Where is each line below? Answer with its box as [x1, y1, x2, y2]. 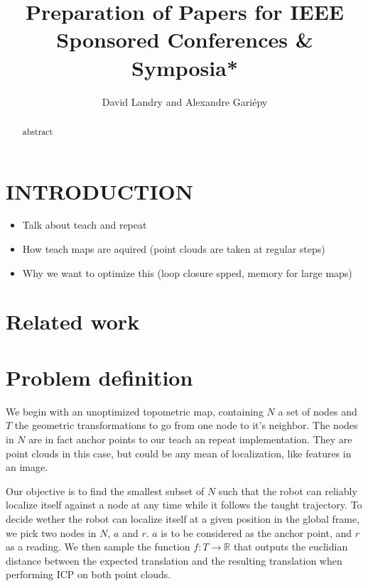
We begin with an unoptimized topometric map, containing [6, 403, 264, 418]
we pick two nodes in [6, 525, 97, 540]
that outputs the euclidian [233, 539, 348, 554]
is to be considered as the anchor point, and [161, 525, 352, 540]
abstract [22, 125, 53, 137]
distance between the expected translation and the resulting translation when [6, 553, 342, 568]
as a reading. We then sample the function [6, 539, 190, 554]
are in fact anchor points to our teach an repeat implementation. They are [28, 431, 352, 446]
